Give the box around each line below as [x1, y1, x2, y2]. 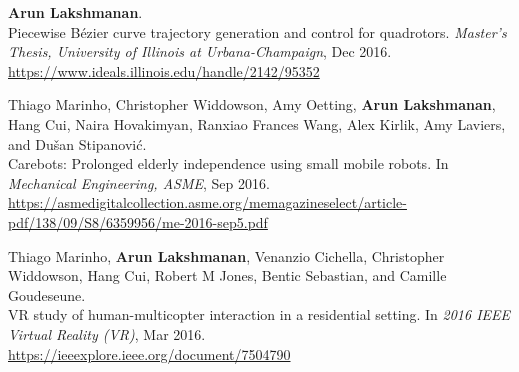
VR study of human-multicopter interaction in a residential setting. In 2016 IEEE [8, 304, 511, 325]
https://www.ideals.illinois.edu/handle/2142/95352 [8, 60, 320, 81]
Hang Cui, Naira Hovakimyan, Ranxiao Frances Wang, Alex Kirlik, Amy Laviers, [8, 113, 506, 134]
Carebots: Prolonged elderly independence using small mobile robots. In [8, 153, 449, 174]
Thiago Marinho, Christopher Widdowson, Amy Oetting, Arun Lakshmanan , [8, 94, 496, 115]
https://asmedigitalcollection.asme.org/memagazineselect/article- [8, 192, 407, 213]
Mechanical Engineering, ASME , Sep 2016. [8, 172, 270, 193]
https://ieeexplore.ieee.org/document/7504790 [8, 343, 291, 364]
